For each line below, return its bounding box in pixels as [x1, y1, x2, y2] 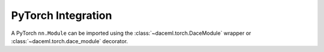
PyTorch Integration [11, 9, 112, 22]
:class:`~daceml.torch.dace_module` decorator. [11, 37, 128, 44]
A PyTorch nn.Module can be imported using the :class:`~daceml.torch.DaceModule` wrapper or [11, 30, 251, 37]
